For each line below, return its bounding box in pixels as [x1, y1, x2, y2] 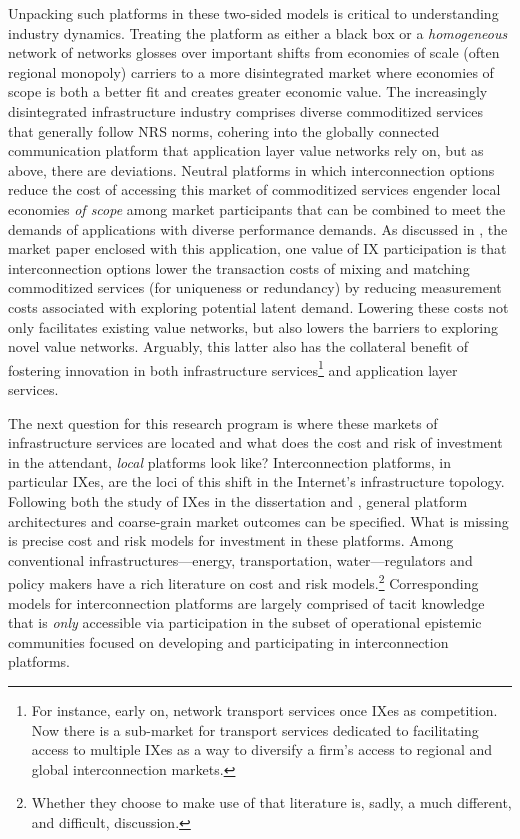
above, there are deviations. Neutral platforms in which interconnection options [8, 159, 495, 180]
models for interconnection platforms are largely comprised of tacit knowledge [8, 592, 485, 613]
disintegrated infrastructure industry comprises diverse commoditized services [8, 100, 483, 121]
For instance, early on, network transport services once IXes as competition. [31, 699, 498, 720]
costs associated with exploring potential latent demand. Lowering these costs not [8, 296, 509, 317]
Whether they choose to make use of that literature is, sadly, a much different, [31, 792, 512, 813]
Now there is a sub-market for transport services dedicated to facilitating [31, 719, 479, 740]
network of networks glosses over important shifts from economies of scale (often [8, 42, 500, 63]
